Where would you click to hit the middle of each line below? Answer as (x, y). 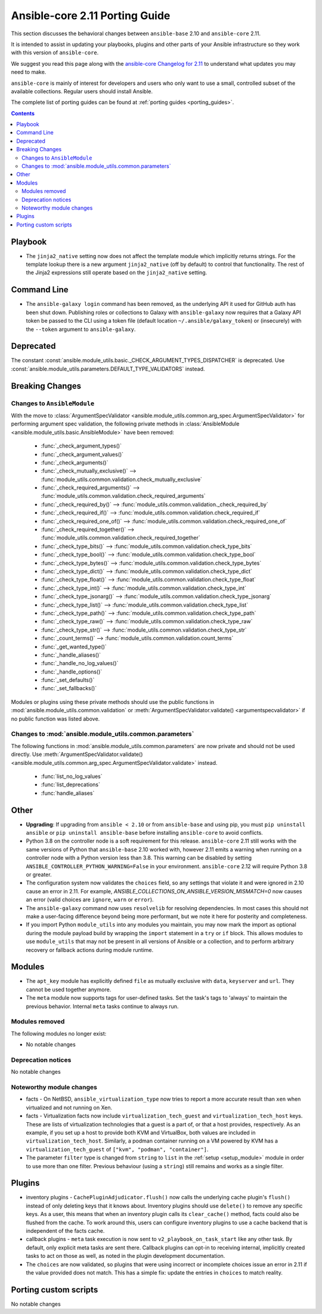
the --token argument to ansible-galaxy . (81, 329)
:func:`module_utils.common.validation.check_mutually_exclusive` (122, 479)
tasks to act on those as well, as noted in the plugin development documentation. (126, 1256)
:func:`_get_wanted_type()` (74, 647)
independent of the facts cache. (65, 1230)
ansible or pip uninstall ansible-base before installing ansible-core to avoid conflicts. (145, 833)
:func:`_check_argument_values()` (82, 454)
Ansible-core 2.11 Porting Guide (91, 16)
